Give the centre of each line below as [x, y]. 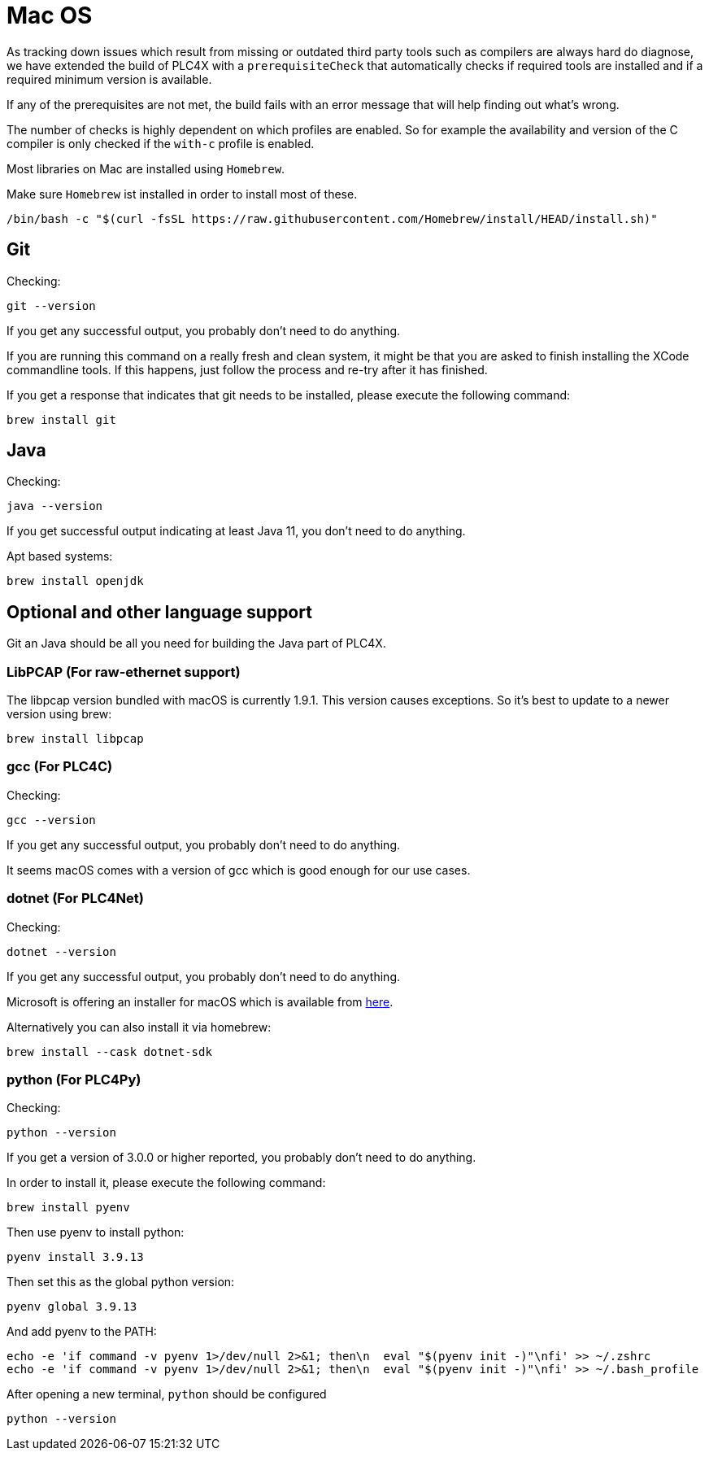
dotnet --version [61, 951]
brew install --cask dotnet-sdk [109, 1051]
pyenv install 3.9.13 [75, 1257]
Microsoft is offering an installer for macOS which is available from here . [200, 1001]
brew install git [61, 419]
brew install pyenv [68, 1208]
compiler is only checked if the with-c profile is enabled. [161, 143]
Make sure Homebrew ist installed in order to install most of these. [182, 194]
